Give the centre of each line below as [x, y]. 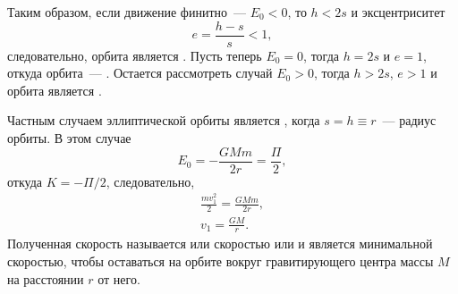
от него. [119, 278]
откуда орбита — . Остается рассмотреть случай [140, 73]
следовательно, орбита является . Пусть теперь [135, 55]
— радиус [409, 120]
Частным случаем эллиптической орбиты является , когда [164, 120]
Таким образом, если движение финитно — [127, 12]
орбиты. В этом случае [69, 138]
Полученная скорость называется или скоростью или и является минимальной [220, 244]
